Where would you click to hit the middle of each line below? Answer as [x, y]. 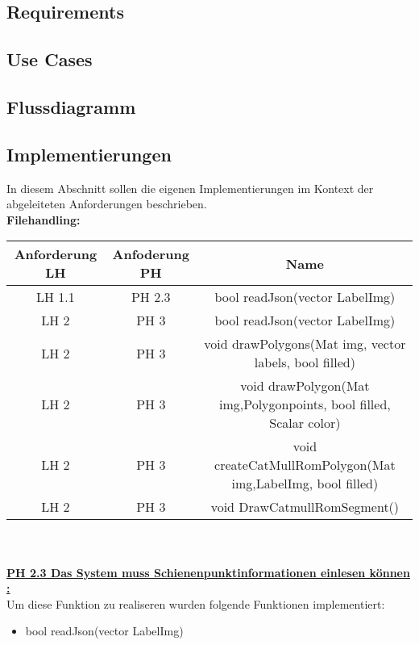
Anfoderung [151, 254]
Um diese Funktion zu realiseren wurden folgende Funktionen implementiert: [196, 603]
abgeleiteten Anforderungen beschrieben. [107, 204]
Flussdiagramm [71, 106]
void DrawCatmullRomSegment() [305, 507]
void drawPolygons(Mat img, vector [305, 344]
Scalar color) [305, 423]
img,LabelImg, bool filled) [305, 484]
